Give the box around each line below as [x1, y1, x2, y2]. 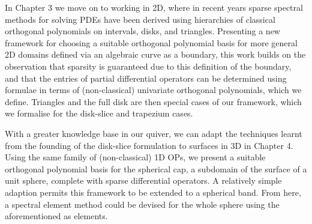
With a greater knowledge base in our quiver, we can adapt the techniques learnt [5, 127, 302, 139]
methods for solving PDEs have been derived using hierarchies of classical [5, 13, 275, 25]
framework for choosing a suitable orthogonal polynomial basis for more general [5, 36, 298, 49]
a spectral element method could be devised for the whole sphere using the [5, 198, 280, 210]
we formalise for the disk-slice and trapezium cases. [5, 107, 193, 120]
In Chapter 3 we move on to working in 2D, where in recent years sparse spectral [5, 1, 303, 13]
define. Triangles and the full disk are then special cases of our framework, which [5, 95, 302, 107]
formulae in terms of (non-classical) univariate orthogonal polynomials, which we [5, 83, 302, 96]
